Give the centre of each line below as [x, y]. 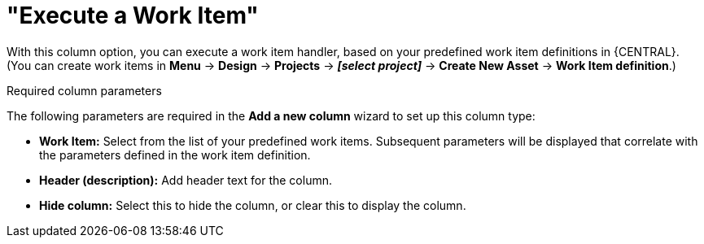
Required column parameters [84, 90]
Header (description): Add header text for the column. [186, 180]
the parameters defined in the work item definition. [175, 155]
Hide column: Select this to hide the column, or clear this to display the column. [253, 205]
